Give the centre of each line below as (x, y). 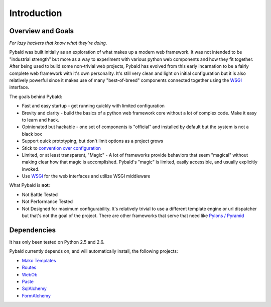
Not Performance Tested (47, 201)
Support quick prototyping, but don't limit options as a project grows (92, 141)
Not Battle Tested (40, 194)
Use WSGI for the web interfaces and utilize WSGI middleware (86, 176)
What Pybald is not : (30, 185)
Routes (29, 268)
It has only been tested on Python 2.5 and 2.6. (57, 242)
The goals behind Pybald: (36, 96)
